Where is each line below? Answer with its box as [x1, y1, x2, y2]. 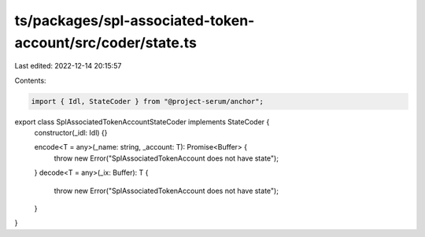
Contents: [14, 76, 46, 85]
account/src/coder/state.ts [14, 34, 197, 51]
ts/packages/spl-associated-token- [14, 12, 255, 29]
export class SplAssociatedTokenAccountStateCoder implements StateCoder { [14, 117, 270, 126]
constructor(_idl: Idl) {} [34, 128, 108, 138]
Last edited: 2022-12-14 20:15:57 [14, 61, 122, 71]
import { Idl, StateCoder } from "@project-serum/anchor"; [31, 97, 264, 106]
